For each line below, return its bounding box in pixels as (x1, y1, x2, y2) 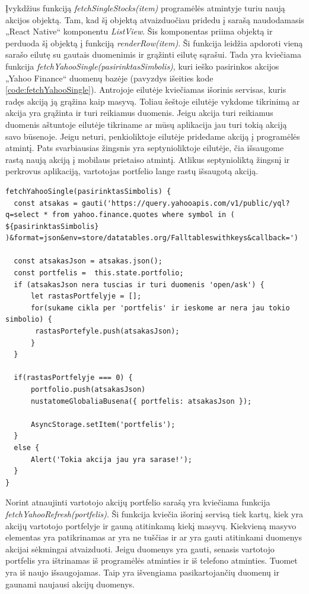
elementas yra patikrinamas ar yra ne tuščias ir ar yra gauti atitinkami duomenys (5, 531, 302, 543)
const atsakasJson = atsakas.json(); (14, 257, 163, 266)
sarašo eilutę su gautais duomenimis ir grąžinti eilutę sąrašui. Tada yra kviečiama (5, 48, 301, 61)
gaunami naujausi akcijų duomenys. (5, 577, 135, 590)
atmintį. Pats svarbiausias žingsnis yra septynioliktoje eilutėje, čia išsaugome (5, 142, 284, 154)
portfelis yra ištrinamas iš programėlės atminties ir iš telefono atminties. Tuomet (5, 554, 298, 567)
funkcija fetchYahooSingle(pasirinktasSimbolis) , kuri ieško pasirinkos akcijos (5, 59, 279, 72)
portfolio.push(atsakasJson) (30, 385, 146, 394)
